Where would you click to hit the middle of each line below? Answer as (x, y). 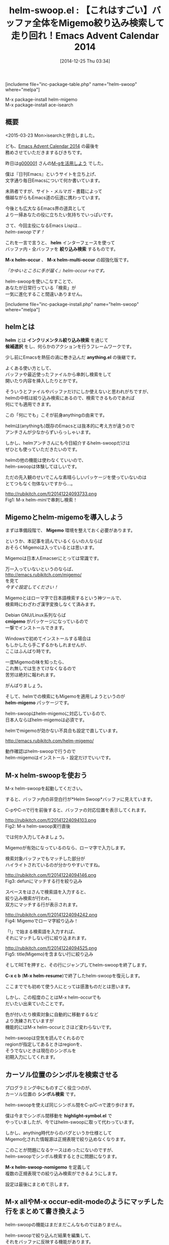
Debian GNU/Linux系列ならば (36, 615)
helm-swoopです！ (25, 232)
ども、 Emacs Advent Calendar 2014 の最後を (52, 146)
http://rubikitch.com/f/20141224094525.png (51, 948)
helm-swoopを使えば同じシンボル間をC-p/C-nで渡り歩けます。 (71, 1105)
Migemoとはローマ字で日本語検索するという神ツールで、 (65, 598)
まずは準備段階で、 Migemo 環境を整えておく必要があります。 (70, 530)
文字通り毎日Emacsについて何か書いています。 (54, 180)
